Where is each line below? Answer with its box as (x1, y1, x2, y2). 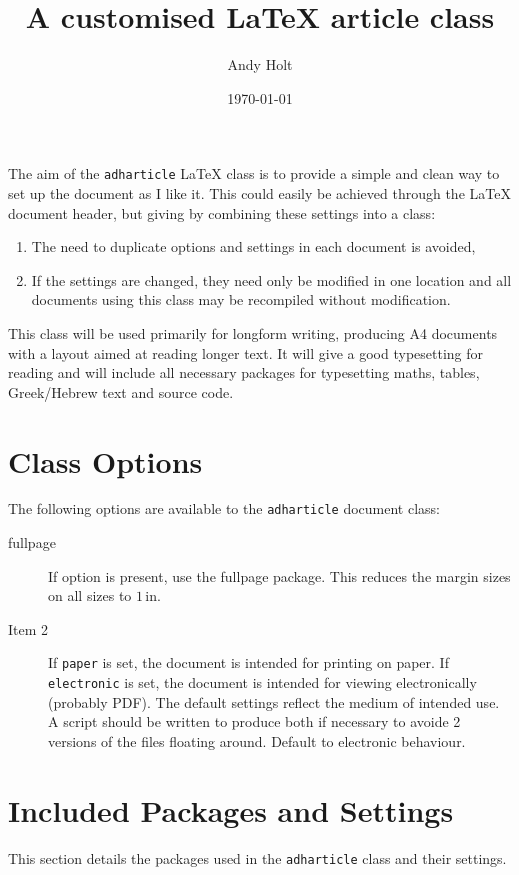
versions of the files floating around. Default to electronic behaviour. (48, 730, 466, 751)
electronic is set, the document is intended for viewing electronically (48, 672, 477, 693)
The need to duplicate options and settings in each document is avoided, (31, 236, 476, 257)
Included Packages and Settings (8, 789, 454, 830)
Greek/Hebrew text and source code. (8, 381, 234, 402)
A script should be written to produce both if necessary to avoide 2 (48, 711, 461, 732)
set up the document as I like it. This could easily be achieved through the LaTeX (8, 182, 511, 203)
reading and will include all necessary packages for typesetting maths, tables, (8, 362, 480, 383)
